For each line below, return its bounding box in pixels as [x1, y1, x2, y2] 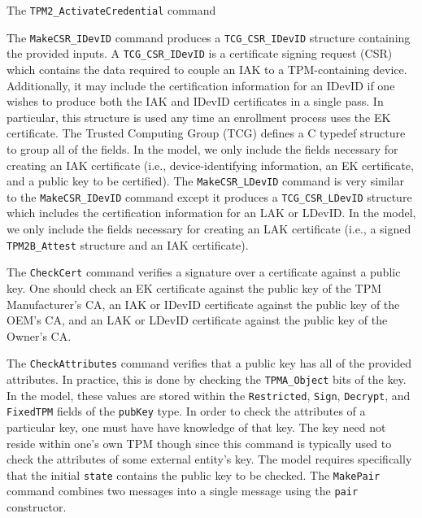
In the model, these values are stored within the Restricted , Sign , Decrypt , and [7, 386, 411, 403]
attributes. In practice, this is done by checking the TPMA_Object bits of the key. [7, 370, 407, 387]
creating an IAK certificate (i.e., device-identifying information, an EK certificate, [7, 156, 414, 173]
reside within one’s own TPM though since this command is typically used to [7, 434, 392, 451]
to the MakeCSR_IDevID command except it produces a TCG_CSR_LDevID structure [7, 188, 412, 205]
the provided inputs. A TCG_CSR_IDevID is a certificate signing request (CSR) [7, 45, 393, 62]
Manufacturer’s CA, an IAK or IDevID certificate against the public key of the [7, 295, 400, 312]
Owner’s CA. [7, 327, 72, 344]
